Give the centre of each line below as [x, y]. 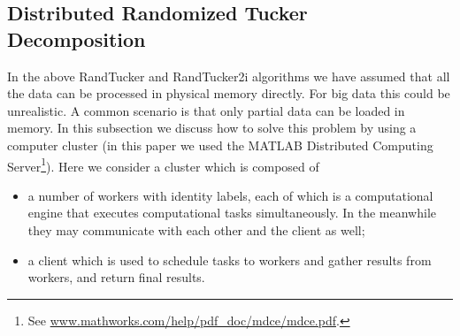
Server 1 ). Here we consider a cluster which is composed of [163, 164]
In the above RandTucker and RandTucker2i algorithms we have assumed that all [229, 76]
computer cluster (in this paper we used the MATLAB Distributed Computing [220, 145]
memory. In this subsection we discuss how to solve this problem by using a [212, 128]
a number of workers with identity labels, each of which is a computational [230, 195]
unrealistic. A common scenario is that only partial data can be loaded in [206, 110]
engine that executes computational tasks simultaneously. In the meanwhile [232, 213]
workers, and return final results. [116, 277]
